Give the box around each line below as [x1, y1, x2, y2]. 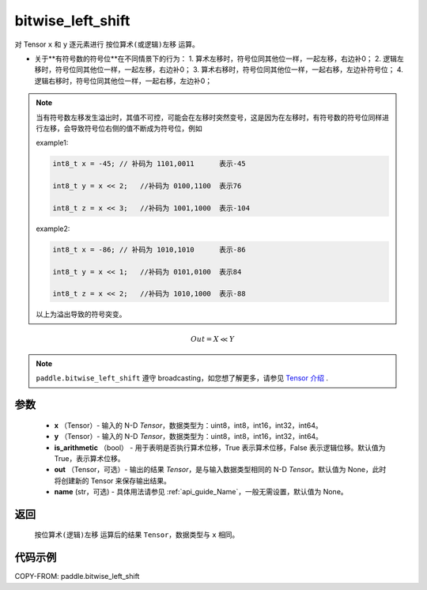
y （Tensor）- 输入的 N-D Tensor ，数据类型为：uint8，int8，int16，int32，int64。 [54, 432, 323, 441]
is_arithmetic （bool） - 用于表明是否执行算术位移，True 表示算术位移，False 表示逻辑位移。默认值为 [54, 443, 386, 452]
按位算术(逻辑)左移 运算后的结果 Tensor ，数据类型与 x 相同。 [34, 530, 240, 539]
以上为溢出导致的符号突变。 [36, 309, 127, 320]
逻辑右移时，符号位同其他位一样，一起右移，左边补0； [34, 76, 213, 85]
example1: [36, 138, 69, 148]
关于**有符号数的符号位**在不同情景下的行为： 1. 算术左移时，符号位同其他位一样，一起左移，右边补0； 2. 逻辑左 [34, 54, 404, 63]
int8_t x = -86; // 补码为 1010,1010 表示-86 [52, 245, 246, 254]
